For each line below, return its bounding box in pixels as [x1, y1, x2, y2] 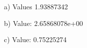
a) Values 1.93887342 [4, 1, 68, 12]
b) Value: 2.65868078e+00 [4, 18, 83, 28]
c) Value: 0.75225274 [4, 34, 67, 45]
